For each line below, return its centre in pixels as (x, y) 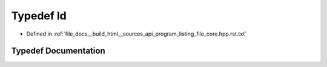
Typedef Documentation (58, 51)
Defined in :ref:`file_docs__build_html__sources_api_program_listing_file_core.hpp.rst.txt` (137, 34)
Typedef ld (39, 16)
